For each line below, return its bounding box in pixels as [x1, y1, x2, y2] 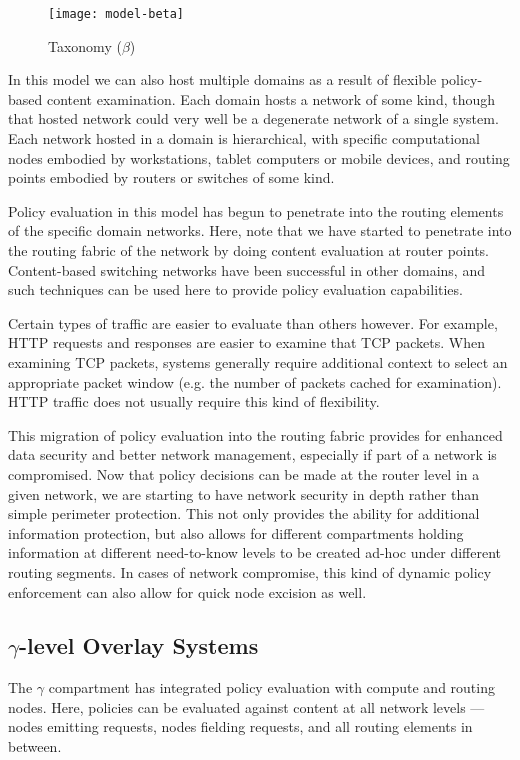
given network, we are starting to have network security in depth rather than [8, 483, 479, 504]
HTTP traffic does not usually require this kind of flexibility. [8, 391, 380, 412]
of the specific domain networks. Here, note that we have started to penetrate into [8, 220, 512, 241]
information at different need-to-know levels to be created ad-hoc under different [8, 542, 501, 563]
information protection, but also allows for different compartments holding [8, 522, 464, 543]
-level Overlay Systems [18, 630, 259, 661]
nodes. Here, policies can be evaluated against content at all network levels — [8, 696, 485, 717]
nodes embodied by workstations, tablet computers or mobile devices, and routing [8, 147, 510, 168]
